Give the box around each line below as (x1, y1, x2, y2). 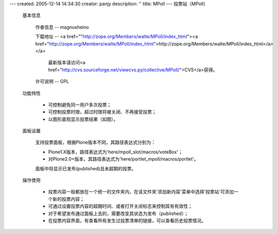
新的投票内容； (52, 196, 84, 202)
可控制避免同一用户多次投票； (48, 102, 112, 108)
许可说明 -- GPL (35, 79, 69, 85)
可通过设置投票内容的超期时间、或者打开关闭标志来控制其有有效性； (48, 203, 193, 209)
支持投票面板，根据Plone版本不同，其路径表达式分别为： (35, 139, 156, 146)
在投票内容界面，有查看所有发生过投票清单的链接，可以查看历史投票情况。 (48, 217, 206, 223)
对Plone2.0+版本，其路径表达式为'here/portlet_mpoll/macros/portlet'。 (48, 156, 199, 162)
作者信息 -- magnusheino (35, 24, 89, 30)
